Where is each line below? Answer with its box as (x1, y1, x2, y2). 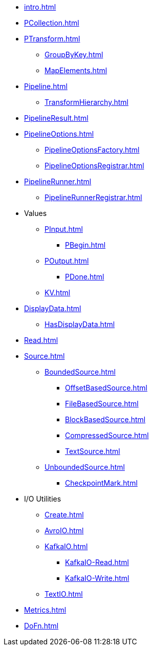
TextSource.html (65, 447, 120, 456)
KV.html (45, 288, 71, 297)
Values (24, 209, 47, 218)
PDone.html (65, 272, 104, 281)
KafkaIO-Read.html (65, 558, 129, 567)
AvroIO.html (45, 526, 84, 535)
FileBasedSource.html (65, 399, 139, 408)
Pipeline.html (24, 82, 68, 91)
